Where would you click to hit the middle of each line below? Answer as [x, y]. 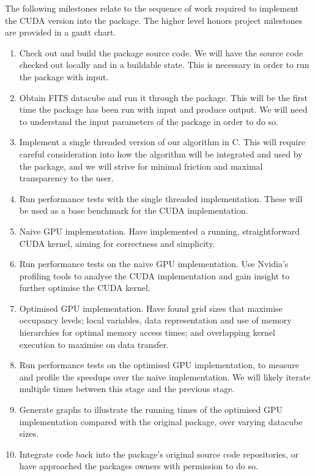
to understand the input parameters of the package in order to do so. [149, 121]
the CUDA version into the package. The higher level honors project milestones [154, 20]
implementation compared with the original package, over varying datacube [161, 421]
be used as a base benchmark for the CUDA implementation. [134, 210]
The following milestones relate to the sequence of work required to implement [152, 8]
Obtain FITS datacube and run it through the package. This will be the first [163, 97]
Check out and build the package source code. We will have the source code [161, 52]
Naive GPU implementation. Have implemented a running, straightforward [160, 231]
